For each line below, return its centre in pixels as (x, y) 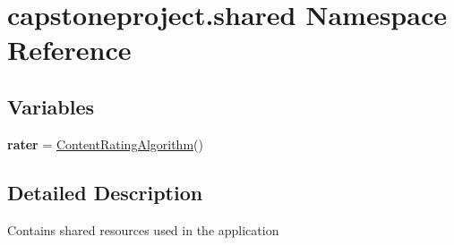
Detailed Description (105, 192)
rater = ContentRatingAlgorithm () (105, 144)
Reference (69, 50)
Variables (51, 106)
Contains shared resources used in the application (143, 229)
